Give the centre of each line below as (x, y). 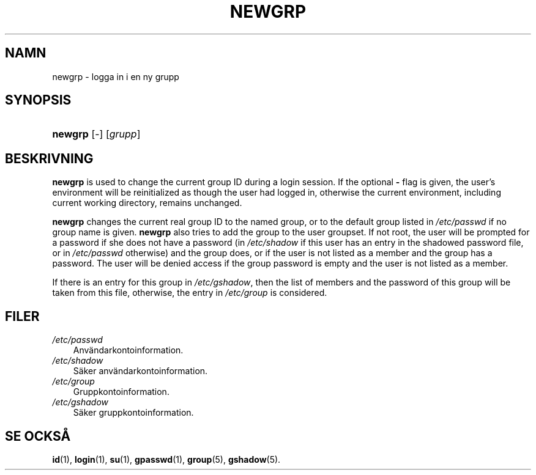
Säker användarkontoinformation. (140, 371)
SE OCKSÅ (38, 436)
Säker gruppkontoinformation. (133, 413)
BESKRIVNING (49, 158)
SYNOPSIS (38, 100)
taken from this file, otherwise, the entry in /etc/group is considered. (190, 293)
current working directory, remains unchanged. (147, 203)
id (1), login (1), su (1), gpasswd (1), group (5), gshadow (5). (166, 459)
